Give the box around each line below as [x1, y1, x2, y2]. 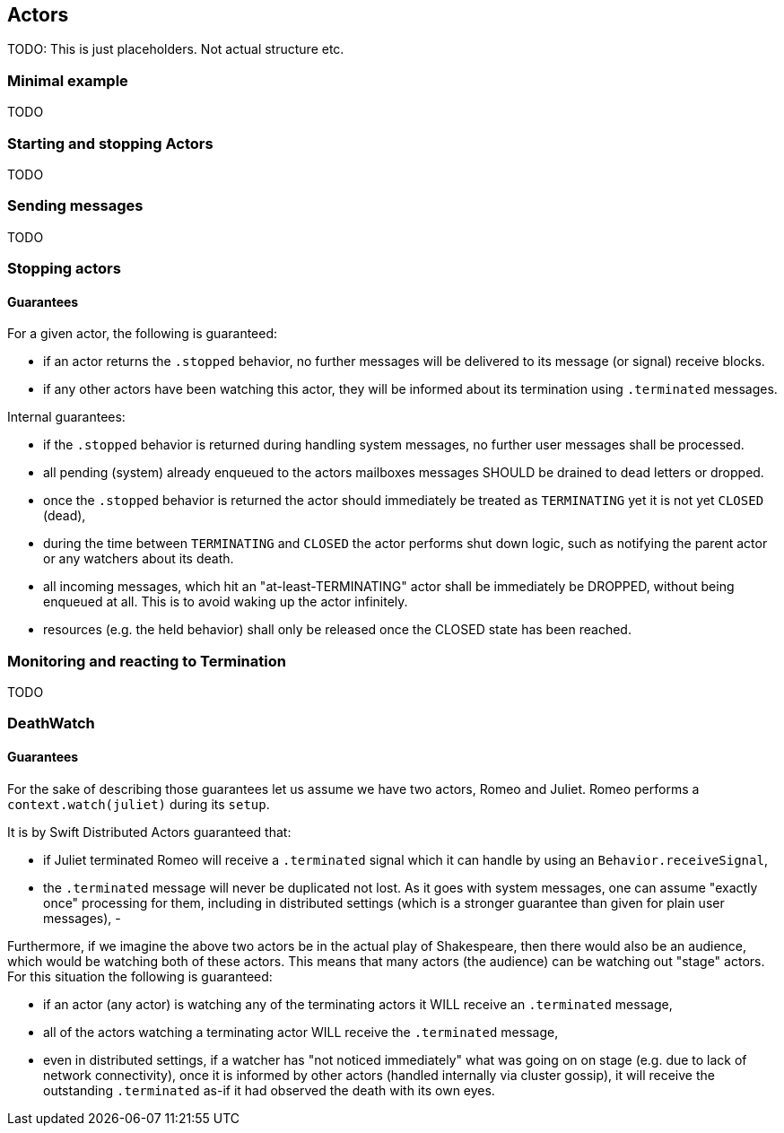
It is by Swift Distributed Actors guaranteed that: [7, 824, 292, 840]
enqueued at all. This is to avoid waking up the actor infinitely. [43, 594, 408, 610]
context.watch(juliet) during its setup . [7, 796, 270, 812]
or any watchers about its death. [43, 551, 234, 567]
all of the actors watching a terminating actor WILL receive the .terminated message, [43, 1024, 559, 1040]
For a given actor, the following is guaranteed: [7, 326, 278, 342]
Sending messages [7, 196, 144, 215]
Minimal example [7, 71, 128, 90]
